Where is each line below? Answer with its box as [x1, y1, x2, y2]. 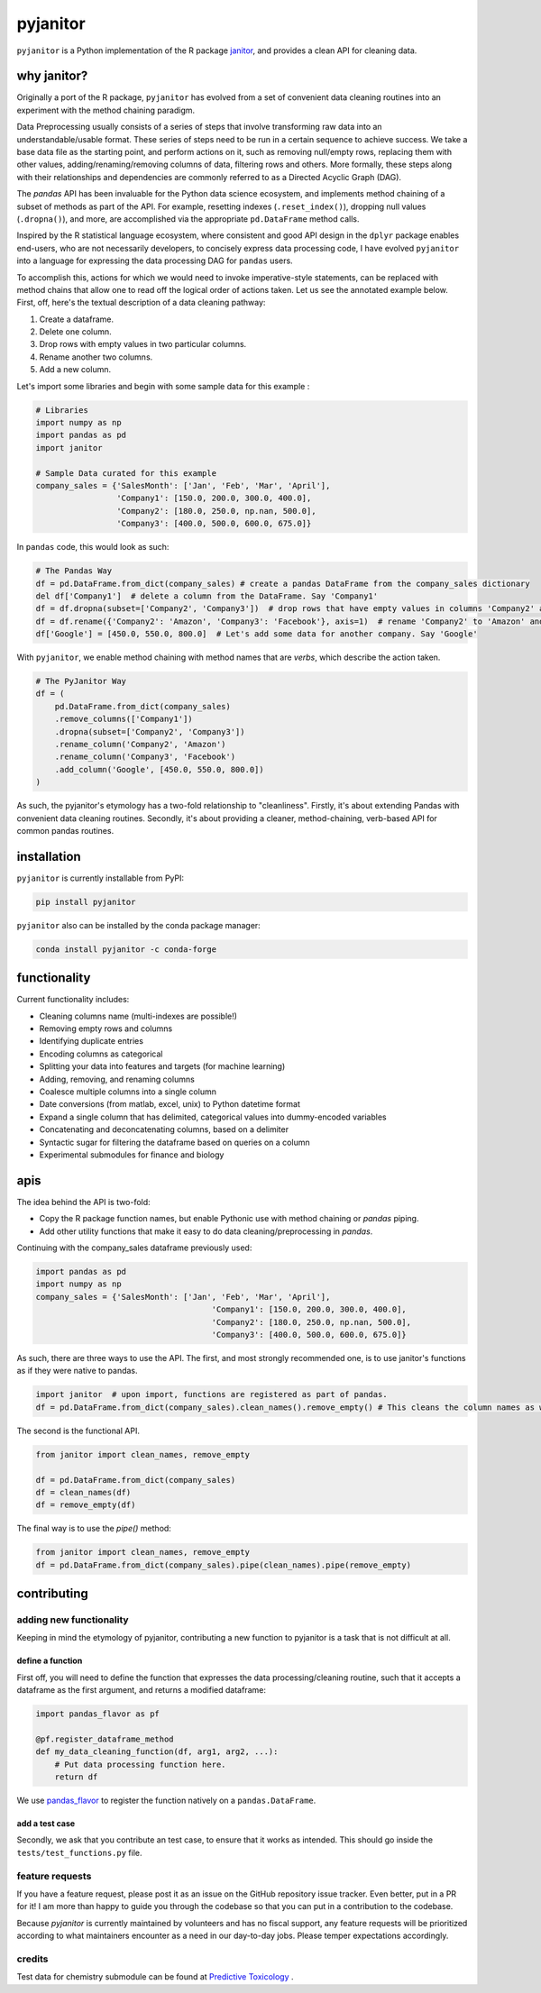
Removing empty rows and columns [39, 1023, 173, 1034]
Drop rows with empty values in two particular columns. [39, 339, 247, 350]
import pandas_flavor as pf [35, 1709, 160, 1719]
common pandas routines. [16, 825, 115, 836]
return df [54, 1772, 98, 1782]
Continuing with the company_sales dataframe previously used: [16, 1242, 252, 1253]
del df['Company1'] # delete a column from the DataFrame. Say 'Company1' [35, 590, 379, 601]
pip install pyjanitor [35, 897, 136, 907]
